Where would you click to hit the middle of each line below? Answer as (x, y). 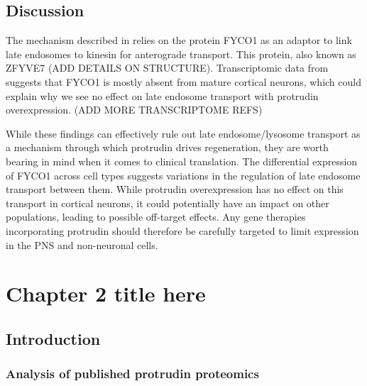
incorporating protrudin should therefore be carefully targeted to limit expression (182, 230)
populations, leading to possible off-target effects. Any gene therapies (156, 217)
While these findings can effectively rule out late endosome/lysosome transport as (183, 133)
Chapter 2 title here (106, 293)
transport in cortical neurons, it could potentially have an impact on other (168, 203)
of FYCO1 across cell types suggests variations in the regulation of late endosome (183, 175)
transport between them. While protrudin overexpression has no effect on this (175, 189)
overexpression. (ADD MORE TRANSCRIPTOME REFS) (134, 110)
